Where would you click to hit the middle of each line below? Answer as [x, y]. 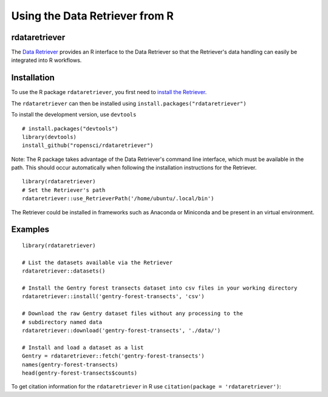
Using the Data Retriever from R [93, 16]
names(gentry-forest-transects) [70, 365]
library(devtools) [50, 137]
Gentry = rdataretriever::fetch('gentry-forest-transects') [113, 356]
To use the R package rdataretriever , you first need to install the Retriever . [109, 92]
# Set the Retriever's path [64, 190]
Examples [30, 230]
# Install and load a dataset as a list [83, 347]
